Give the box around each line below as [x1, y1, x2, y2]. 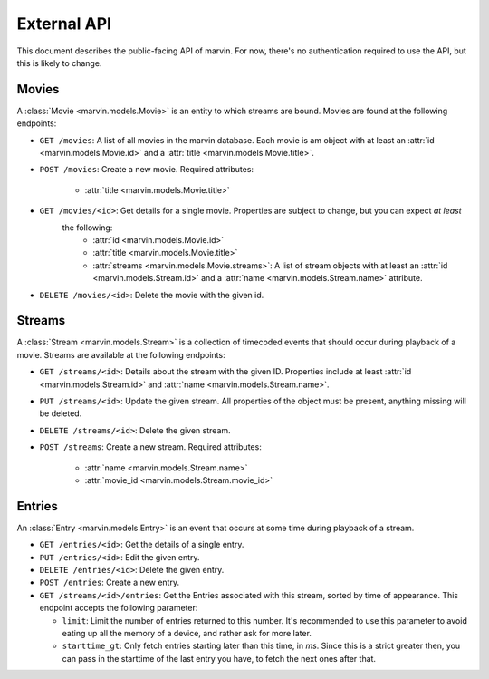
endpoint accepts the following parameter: [39, 603, 198, 614]
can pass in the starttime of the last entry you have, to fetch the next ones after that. [62, 653, 376, 664]
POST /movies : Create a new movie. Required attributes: [39, 164, 254, 175]
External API [16, 14, 112, 34]
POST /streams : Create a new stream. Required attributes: [39, 441, 262, 452]
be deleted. [39, 408, 82, 419]
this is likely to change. [16, 57, 102, 68]
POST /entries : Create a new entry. [39, 577, 180, 588]
